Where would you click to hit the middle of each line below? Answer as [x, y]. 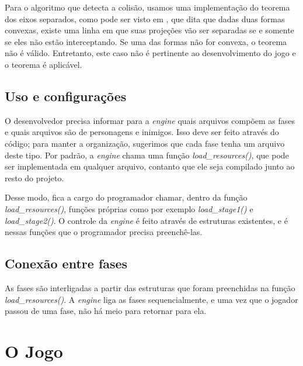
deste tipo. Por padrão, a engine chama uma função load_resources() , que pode [147, 155]
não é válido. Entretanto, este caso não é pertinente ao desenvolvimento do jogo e [150, 53]
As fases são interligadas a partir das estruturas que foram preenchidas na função [150, 287]
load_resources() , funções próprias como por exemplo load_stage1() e [129, 208]
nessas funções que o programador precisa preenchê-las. [104, 232]
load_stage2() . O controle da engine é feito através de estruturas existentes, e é [146, 220]
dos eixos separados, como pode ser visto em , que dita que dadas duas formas [145, 18]
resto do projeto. [34, 177]
